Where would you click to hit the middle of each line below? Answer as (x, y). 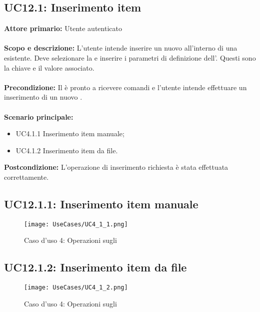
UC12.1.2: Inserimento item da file (95, 267)
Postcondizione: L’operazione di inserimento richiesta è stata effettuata (116, 167)
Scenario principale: (39, 116)
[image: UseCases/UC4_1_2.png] (76, 288)
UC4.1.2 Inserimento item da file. (67, 150)
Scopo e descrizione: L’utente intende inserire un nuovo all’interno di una (121, 48)
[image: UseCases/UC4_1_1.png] (76, 224)
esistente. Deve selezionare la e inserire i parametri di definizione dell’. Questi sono (130, 57)
